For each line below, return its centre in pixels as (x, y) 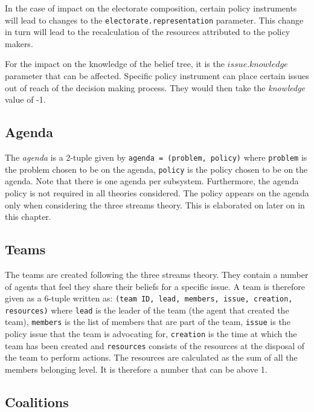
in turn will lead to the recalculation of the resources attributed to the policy (148, 32)
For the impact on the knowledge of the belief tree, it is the (115, 64)
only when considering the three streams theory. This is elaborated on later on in (155, 204)
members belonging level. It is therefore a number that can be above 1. (136, 369)
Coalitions (37, 401)
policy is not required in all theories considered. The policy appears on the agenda (157, 192)
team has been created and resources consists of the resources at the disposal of (155, 345)
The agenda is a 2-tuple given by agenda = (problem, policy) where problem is (156, 157)
